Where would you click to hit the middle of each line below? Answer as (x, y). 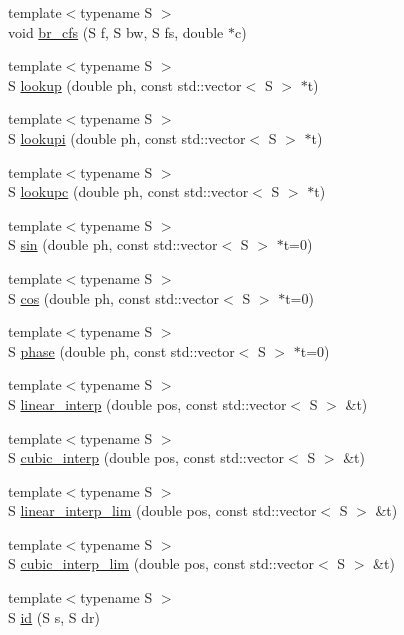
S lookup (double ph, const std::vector (125, 84)
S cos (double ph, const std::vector (114, 297)
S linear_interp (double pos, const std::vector (147, 403)
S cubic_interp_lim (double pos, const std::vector (161, 563)
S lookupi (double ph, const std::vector (127, 137)
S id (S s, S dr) (54, 616)
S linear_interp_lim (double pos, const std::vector (162, 510)
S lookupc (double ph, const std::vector (128, 191)
